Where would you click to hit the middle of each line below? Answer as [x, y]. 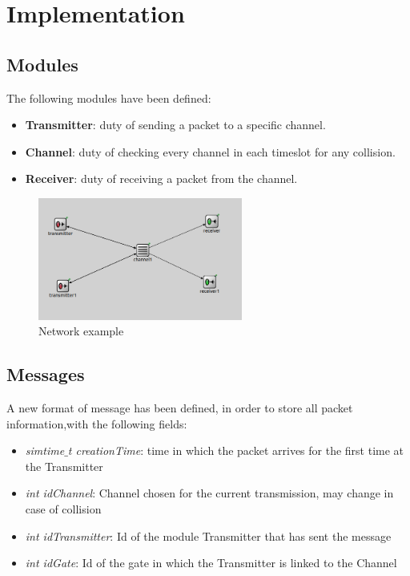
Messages [46, 374]
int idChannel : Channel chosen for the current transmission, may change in [209, 493]
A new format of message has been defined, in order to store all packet [180, 408]
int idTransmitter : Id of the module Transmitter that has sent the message [208, 535]
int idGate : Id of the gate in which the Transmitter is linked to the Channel [211, 563]
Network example [81, 331]
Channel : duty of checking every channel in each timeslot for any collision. [210, 151]
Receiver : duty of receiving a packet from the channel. [161, 178]
